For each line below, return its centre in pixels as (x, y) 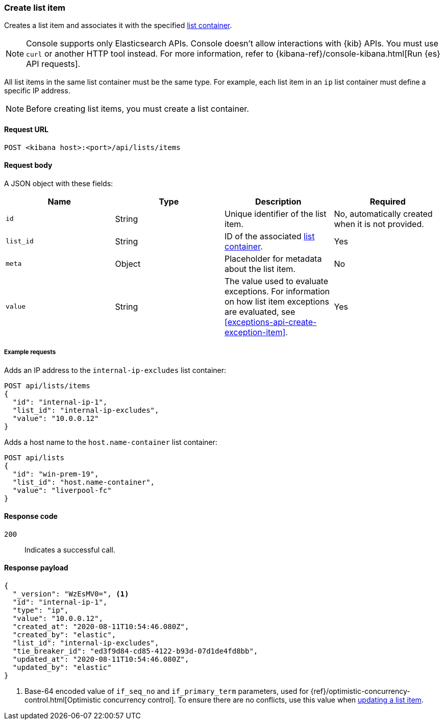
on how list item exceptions (277, 301)
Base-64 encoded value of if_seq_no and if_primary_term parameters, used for (167, 691)
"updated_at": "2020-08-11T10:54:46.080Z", (101, 659)
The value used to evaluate (277, 281)
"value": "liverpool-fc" (62, 490)
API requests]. (53, 64)
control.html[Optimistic (63, 700)
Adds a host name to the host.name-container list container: (111, 442)
